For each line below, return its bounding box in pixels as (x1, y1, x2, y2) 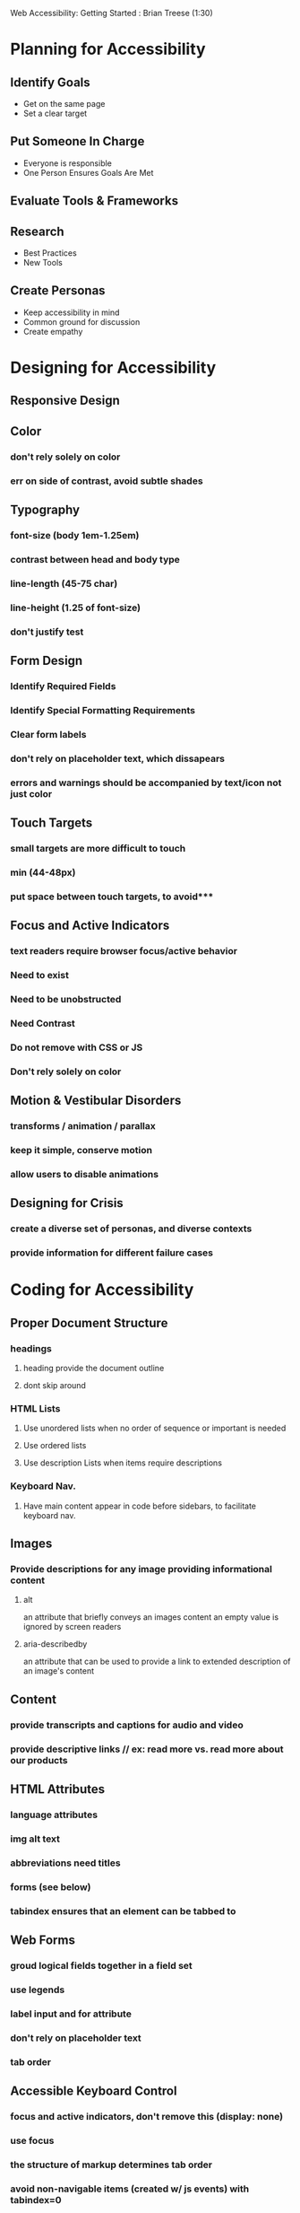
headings (10, 1342, 53, 1354)
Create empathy (22, 326, 83, 337)
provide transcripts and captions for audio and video (10, 1719, 244, 1731)
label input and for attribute (10, 2007, 133, 2020)
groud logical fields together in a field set (10, 1959, 193, 1972)
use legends (10, 1983, 65, 1996)
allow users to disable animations (10, 1168, 159, 1180)
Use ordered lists (22, 1440, 87, 1451)
